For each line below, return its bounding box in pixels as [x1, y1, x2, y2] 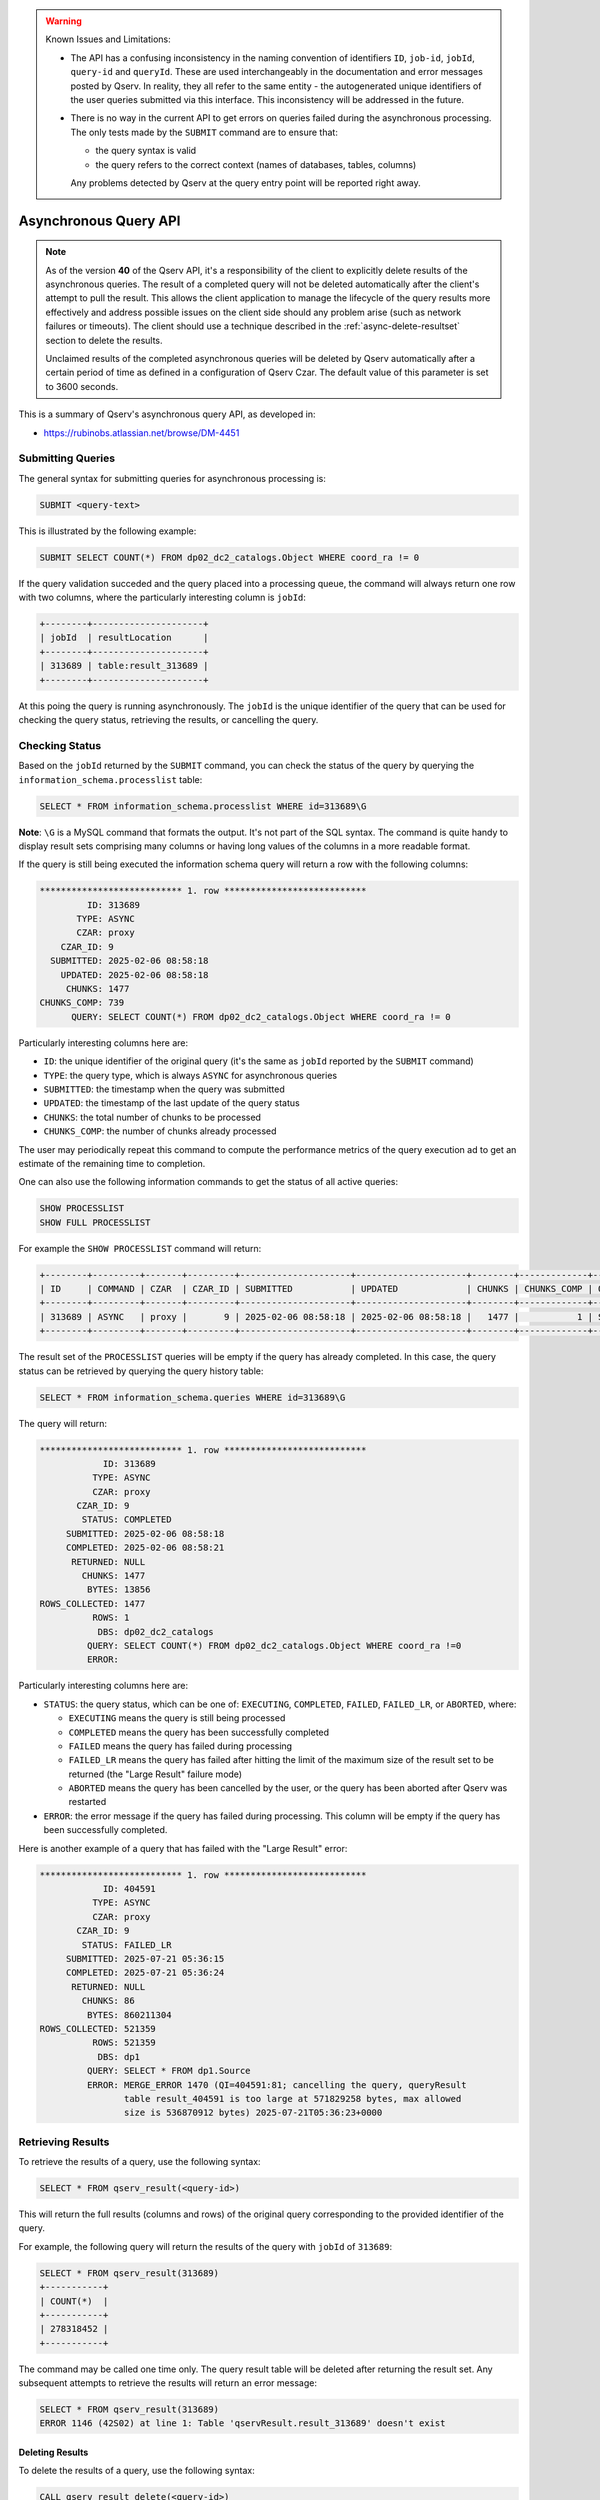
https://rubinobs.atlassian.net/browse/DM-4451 [43, 426, 240, 439]
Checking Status [18, 738, 102, 752]
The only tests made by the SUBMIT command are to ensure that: [70, 126, 339, 138]
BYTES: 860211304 [86, 2009, 172, 2020]
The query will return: [18, 1417, 108, 1429]
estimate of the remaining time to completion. [18, 1157, 206, 1169]
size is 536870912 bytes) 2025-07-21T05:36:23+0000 [123, 2107, 383, 2119]
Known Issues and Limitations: [45, 33, 171, 45]
